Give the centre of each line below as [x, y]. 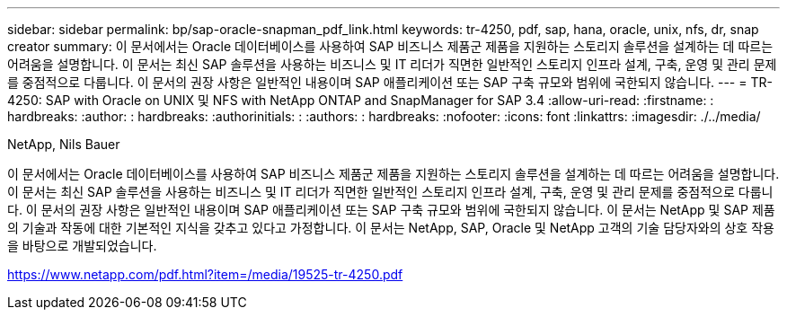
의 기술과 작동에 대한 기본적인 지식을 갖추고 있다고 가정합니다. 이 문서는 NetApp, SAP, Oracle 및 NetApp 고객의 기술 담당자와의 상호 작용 [391, 228]
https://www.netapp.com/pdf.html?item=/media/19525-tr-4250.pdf [205, 274]
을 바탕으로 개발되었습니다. [82, 246]
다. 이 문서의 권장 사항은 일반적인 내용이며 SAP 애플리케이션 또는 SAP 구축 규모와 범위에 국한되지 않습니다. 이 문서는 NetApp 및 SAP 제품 [391, 210]
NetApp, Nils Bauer [64, 144]
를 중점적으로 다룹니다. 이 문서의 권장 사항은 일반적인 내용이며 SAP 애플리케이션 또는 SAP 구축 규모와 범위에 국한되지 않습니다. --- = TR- [390, 82]
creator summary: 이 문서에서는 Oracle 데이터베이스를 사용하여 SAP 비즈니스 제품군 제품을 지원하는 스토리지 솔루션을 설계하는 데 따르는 [390, 46]
